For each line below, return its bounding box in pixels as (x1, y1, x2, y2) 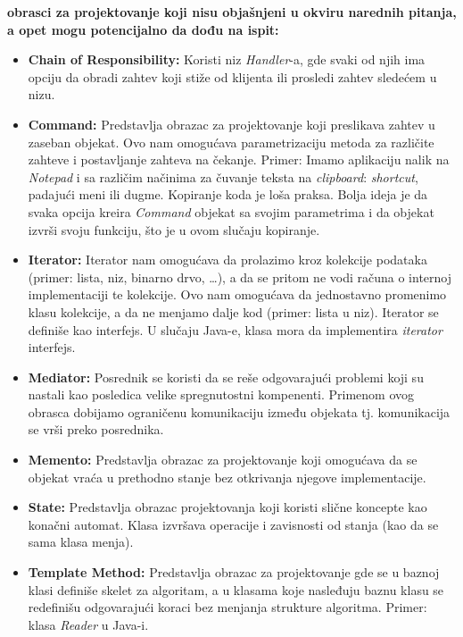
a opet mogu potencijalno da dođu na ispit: (7, 20, 279, 38)
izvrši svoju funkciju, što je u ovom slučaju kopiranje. (28, 220, 320, 239)
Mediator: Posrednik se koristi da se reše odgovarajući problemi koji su (28, 367, 424, 386)
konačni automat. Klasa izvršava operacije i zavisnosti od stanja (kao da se (28, 515, 439, 533)
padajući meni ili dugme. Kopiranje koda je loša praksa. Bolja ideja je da (28, 185, 428, 204)
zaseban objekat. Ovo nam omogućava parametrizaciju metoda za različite (28, 132, 434, 151)
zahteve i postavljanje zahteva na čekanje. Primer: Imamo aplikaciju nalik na (28, 150, 450, 169)
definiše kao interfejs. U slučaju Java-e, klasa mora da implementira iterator (28, 320, 442, 339)
